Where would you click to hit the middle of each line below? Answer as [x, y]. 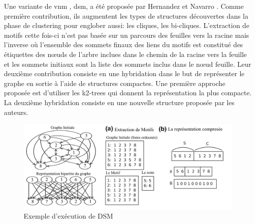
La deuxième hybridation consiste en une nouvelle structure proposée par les [119, 102]
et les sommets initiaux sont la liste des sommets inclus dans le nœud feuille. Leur [128, 64]
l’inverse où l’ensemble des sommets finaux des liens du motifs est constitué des [124, 44]
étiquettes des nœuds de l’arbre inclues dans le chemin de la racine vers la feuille [126, 54]
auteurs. [16, 112]
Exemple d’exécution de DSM [68, 215]
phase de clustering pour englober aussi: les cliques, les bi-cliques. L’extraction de [127, 25]
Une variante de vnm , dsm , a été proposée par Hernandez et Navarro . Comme [124, 6]
